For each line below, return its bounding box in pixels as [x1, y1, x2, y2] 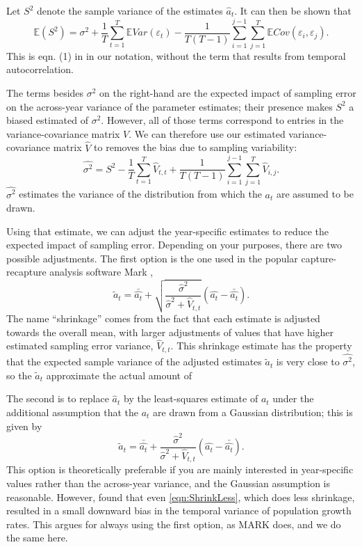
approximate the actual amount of [46, 367, 192, 382]
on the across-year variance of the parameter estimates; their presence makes [6, 99, 333, 113]
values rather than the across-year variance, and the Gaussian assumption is [6, 476, 331, 491]
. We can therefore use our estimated [129, 126, 286, 141]
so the [6, 367, 32, 382]
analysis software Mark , [49, 264, 154, 279]
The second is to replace [6, 391, 109, 406]
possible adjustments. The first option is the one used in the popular [6, 251, 298, 265]
